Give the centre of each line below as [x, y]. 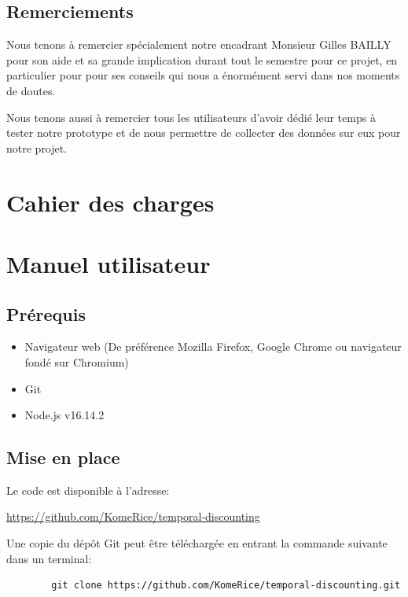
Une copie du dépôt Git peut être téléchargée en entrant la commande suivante [197, 543]
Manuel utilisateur [108, 263]
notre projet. [37, 147]
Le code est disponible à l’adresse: [88, 490]
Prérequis [46, 313]
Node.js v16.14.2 [64, 415]
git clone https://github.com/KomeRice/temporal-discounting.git [226, 586]
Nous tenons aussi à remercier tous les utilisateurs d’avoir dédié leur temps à [191, 117]
